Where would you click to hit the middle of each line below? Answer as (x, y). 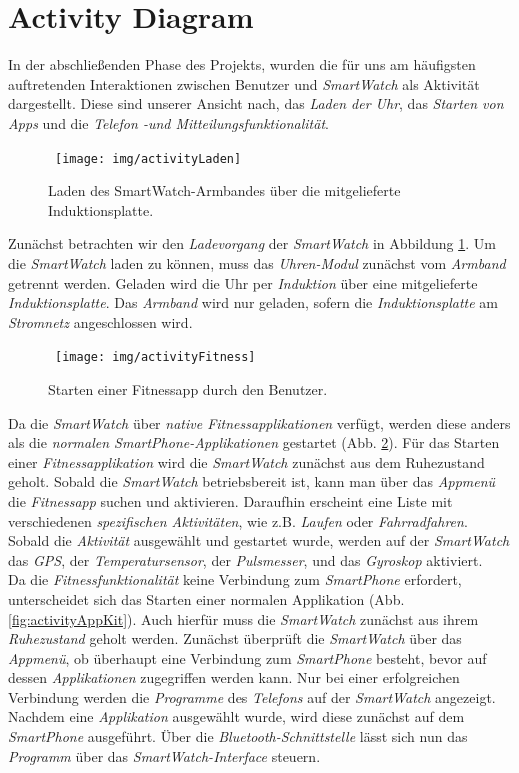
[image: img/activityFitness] (155, 357)
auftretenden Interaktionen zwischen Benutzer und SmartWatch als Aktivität (244, 83)
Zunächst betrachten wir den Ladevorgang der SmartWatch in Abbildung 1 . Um (252, 243)
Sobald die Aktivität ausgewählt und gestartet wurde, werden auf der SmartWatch (259, 540)
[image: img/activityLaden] (148, 158)
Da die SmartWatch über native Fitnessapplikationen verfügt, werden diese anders (259, 422)
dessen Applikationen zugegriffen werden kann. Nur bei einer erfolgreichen (234, 677)
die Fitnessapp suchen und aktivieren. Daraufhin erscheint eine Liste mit (230, 500)
